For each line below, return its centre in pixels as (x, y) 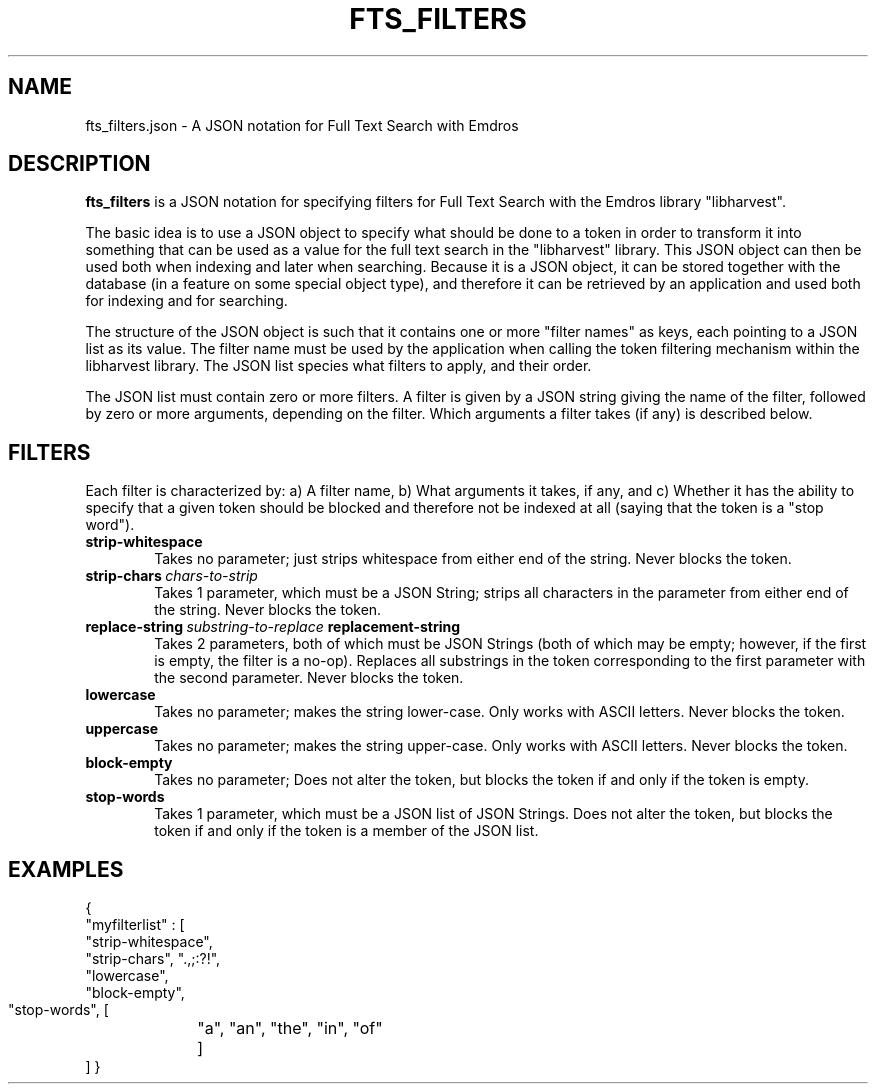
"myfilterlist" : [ (135, 925)
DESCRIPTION (79, 164)
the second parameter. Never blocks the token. (309, 678)
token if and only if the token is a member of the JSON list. (346, 831)
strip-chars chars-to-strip (171, 576)
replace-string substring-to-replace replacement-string (273, 627)
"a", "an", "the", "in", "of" (290, 1028)
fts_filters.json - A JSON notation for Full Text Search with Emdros (302, 125)
